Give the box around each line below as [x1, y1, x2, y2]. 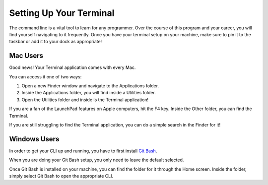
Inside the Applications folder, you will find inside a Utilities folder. [21, 90, 156, 96]
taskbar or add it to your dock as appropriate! [9, 39, 102, 45]
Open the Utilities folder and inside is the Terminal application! [21, 97, 149, 103]
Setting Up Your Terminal [9, 7, 115, 18]
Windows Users [9, 134, 60, 143]
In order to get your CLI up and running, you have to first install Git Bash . [9, 148, 157, 154]
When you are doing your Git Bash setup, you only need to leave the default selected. [9, 157, 184, 163]
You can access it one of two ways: [9, 73, 82, 79]
